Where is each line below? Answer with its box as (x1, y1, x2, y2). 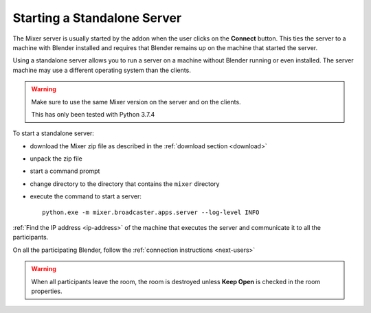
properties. (31, 287, 63, 295)
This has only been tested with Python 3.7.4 (31, 110, 155, 118)
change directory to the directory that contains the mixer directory (30, 179, 220, 188)
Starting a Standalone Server (12, 10, 182, 25)
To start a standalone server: (12, 129, 94, 137)
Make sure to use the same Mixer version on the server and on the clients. (31, 97, 241, 106)
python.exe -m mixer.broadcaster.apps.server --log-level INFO (42, 208, 260, 216)
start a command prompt (30, 167, 100, 175)
